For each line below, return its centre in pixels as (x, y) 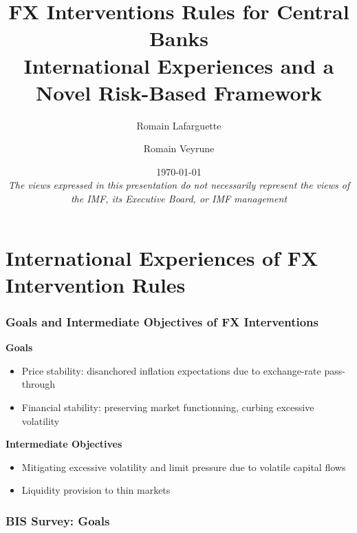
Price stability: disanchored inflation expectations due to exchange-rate (171, 370)
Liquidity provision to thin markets (96, 490)
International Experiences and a (179, 65)
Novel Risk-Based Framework (179, 92)
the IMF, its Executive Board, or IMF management (179, 199)
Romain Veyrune (179, 148)
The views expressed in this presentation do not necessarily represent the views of (179, 185)
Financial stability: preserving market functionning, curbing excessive (168, 407)
